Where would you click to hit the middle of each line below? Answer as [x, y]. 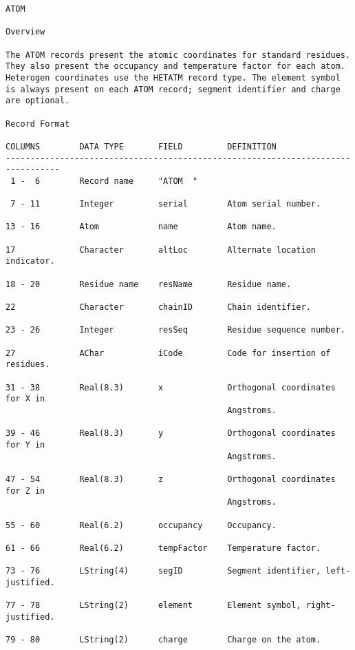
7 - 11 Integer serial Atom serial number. [166, 204]
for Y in [25, 444]
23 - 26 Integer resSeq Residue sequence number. [175, 330]
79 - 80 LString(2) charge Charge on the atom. [163, 640]
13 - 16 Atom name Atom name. [141, 227]
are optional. [38, 101]
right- [321, 606]
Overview [25, 32]
